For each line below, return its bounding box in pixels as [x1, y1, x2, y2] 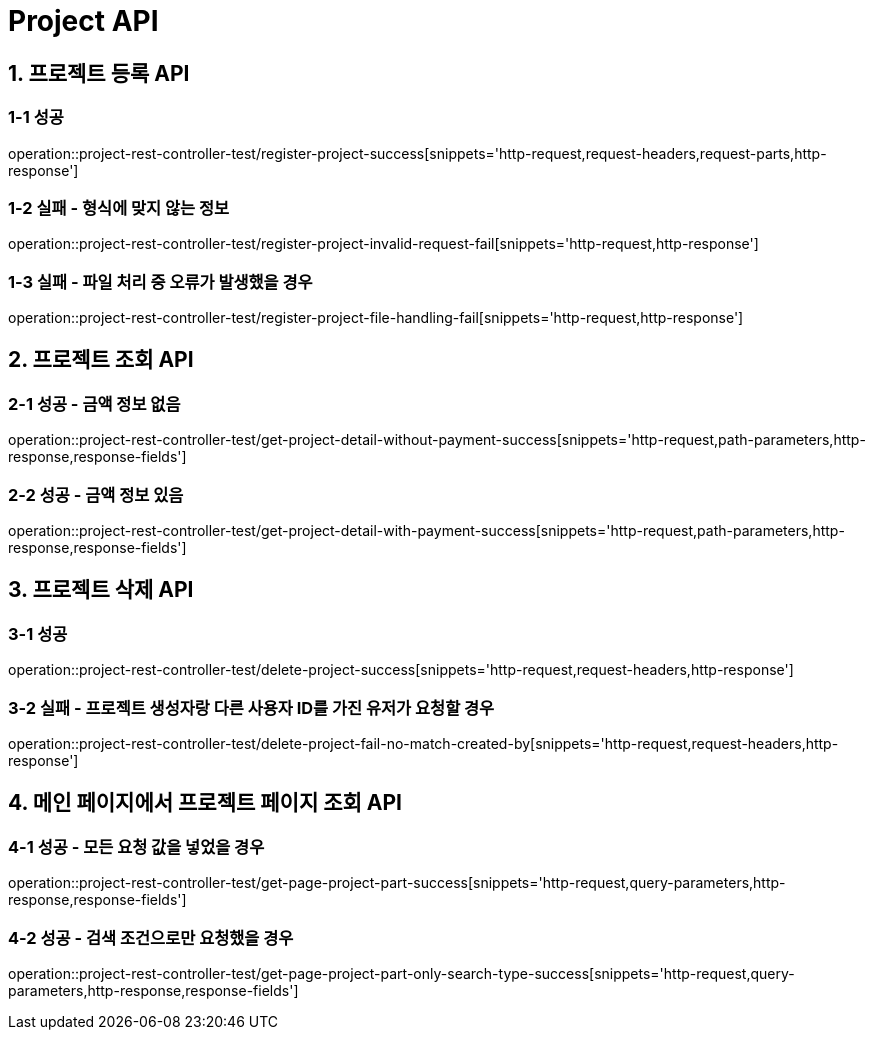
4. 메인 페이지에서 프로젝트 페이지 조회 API [8, 790, 403, 816]
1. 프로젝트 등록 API [8, 60, 190, 86]
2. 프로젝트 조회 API [8, 347, 194, 373]
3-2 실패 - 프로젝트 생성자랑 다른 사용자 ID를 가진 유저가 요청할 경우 [8, 697, 495, 718]
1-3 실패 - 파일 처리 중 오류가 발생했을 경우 [8, 271, 313, 292]
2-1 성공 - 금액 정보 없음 [8, 393, 181, 414]
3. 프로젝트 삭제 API [8, 577, 194, 603]
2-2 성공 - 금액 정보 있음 [8, 484, 184, 505]
